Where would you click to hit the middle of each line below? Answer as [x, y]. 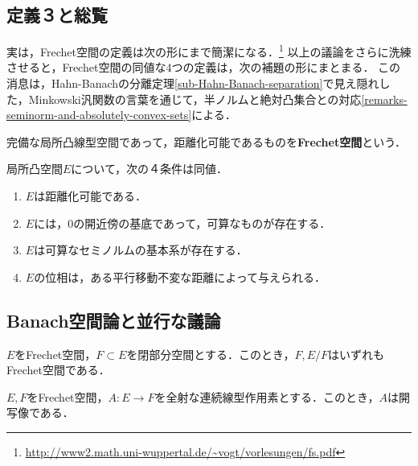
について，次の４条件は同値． [149, 169]
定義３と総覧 [57, 15]
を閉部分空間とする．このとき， [211, 354]
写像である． [40, 412]
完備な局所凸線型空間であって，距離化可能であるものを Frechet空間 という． [207, 141]
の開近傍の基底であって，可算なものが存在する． [202, 223]
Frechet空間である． [58, 370]
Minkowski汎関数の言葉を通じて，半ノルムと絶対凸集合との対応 [195, 99]
